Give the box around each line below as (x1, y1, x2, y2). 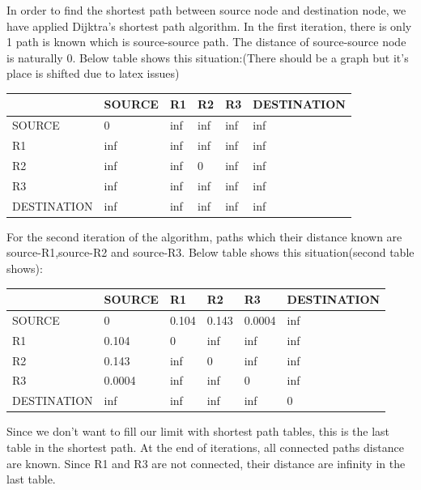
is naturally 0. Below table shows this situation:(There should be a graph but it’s (6, 49, 409, 66)
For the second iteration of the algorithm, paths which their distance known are (6, 228, 402, 245)
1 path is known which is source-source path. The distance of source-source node (6, 33, 406, 50)
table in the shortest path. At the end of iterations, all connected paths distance (6, 438, 404, 455)
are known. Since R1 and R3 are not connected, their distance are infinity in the (6, 454, 406, 471)
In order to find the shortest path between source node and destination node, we (6, 2, 406, 18)
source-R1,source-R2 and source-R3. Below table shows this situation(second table (6, 244, 415, 261)
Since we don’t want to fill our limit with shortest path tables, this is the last (6, 423, 390, 440)
